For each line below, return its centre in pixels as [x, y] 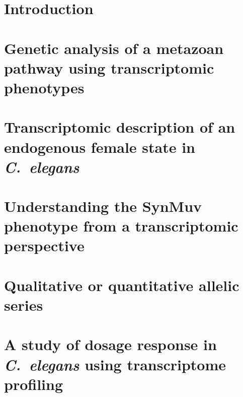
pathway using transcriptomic [109, 67]
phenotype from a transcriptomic [121, 226]
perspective [44, 245]
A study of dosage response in [110, 344]
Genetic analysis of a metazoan [114, 48]
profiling [34, 384]
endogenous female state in [100, 147]
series [24, 305]
